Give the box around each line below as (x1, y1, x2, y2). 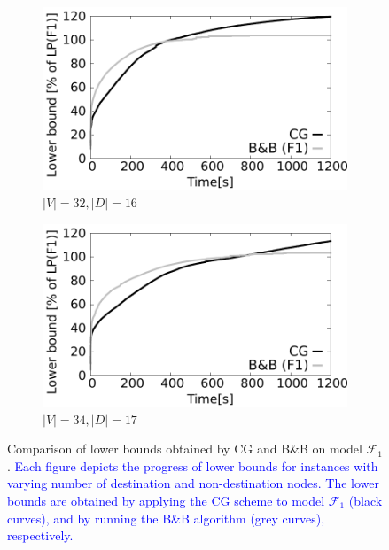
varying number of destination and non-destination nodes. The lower (7, 474, 379, 492)
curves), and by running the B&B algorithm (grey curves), (7, 508, 325, 527)
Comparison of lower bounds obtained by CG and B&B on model (7, 439, 362, 458)
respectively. (7, 526, 74, 545)
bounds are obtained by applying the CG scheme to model (7, 491, 325, 509)
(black (348, 491, 383, 509)
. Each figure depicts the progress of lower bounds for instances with (7, 456, 378, 475)
